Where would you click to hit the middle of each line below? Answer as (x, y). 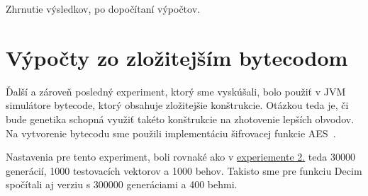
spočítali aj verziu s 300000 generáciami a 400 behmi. (122, 184)
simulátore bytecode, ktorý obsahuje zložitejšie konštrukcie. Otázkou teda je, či (177, 105)
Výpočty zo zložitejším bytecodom (177, 57)
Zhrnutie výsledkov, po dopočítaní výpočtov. (103, 8)
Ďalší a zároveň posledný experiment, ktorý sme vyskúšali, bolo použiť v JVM (176, 91)
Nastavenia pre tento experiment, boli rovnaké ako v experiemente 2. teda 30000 (180, 157)
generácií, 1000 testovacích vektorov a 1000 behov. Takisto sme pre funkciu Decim (184, 170)
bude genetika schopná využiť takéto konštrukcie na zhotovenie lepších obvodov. (180, 119)
